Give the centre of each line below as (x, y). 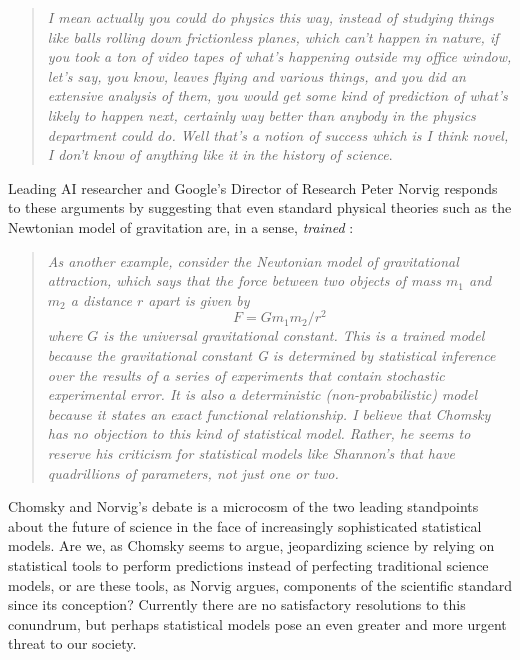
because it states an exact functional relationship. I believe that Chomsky (269, 413)
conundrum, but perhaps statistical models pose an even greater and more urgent (257, 623)
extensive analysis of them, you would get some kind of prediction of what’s (277, 95)
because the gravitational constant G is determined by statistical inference (271, 354)
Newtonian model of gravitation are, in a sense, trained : (181, 226)
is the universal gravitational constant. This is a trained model (294, 335)
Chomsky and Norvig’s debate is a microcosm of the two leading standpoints (243, 506)
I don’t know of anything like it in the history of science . (220, 154)
